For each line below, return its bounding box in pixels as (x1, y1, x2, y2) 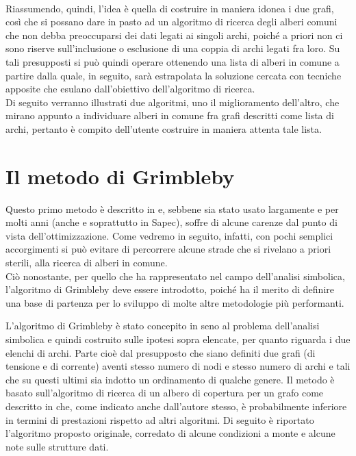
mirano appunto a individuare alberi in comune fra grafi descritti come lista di (5, 108, 334, 123)
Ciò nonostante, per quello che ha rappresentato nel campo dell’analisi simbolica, (5, 268, 345, 283)
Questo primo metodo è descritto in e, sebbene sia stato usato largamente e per (5, 201, 339, 216)
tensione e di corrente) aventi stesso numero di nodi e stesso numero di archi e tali (5, 359, 351, 373)
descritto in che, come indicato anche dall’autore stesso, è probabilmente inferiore (5, 398, 347, 413)
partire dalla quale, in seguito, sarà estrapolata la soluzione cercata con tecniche (5, 68, 342, 82)
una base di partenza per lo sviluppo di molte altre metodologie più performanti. (5, 295, 344, 309)
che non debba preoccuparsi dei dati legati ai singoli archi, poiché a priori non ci (5, 27, 343, 42)
